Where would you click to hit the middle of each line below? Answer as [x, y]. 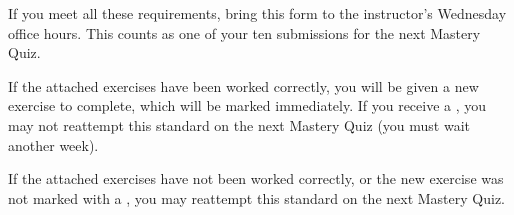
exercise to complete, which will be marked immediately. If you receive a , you [247, 105]
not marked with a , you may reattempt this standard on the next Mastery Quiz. [256, 197]
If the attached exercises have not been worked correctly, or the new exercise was [256, 178]
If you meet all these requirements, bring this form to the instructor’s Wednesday [257, 13]
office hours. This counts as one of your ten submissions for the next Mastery [244, 32]
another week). [53, 144]
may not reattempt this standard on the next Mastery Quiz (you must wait [239, 124]
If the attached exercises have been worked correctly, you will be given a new [243, 85]
